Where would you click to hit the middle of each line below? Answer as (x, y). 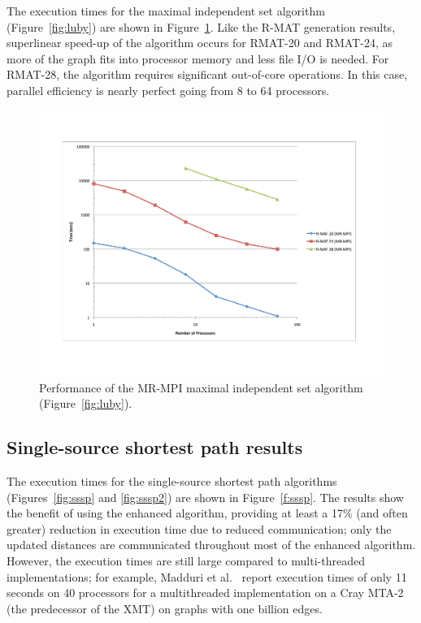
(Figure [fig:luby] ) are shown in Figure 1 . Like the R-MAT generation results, (201, 26)
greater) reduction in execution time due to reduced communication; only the (199, 528)
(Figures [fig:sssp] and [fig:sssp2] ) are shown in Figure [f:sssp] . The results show (205, 497)
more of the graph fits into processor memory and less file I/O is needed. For (198, 58)
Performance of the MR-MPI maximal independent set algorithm (201, 387)
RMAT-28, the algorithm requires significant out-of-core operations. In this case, (207, 74)
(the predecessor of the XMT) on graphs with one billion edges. (165, 608)
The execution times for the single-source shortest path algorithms (172, 481)
